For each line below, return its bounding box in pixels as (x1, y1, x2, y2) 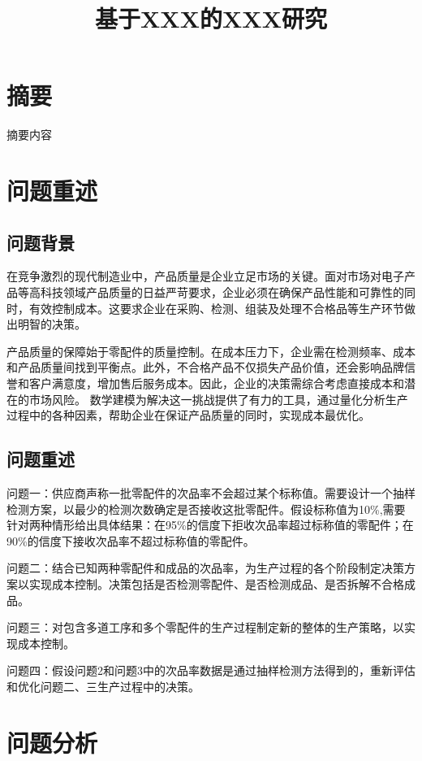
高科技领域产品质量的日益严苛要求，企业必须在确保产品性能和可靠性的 (28, 284, 404, 301)
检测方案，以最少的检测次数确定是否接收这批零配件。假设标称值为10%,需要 (6, 500, 406, 517)
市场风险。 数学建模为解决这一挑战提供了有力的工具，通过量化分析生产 (28, 390, 408, 407)
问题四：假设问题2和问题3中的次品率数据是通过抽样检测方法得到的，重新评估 (6, 662, 416, 679)
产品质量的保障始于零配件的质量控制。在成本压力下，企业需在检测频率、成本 (6, 342, 416, 359)
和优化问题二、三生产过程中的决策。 (6, 677, 200, 694)
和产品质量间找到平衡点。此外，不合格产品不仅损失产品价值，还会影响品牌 (6, 359, 404, 376)
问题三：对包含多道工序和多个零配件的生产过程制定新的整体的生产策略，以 (6, 619, 404, 636)
